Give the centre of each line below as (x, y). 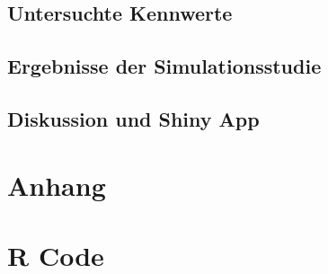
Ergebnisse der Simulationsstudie (164, 66)
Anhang (57, 185)
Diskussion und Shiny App (133, 118)
